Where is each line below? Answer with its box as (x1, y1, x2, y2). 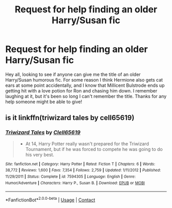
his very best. (25, 152, 55, 158)
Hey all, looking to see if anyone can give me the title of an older (5, 71, 141, 78)
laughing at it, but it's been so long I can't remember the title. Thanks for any (5, 93, 167, 99)
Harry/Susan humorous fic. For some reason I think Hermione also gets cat (5, 77, 163, 83)
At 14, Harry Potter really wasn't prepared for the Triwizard (25, 140, 149, 147)
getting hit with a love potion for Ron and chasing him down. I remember (5, 87, 158, 93)
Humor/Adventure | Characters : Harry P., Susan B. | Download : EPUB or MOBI (5, 180, 145, 185)
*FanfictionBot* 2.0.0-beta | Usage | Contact (5, 196, 96, 203)
